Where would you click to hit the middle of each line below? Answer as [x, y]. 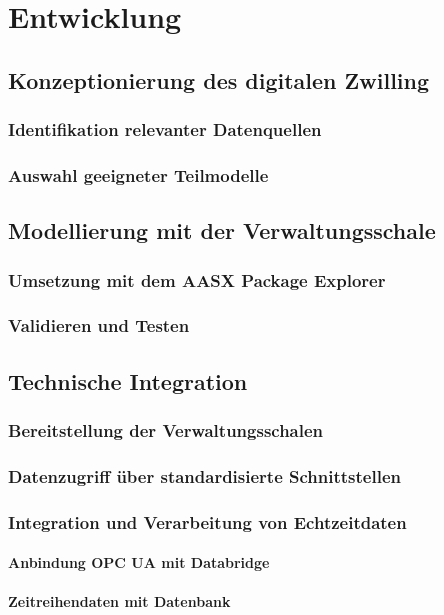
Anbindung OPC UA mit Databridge [139, 562]
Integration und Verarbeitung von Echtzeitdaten [207, 521]
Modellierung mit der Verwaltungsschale [222, 230]
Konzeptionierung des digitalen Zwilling [219, 79]
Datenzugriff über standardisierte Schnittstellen [204, 475]
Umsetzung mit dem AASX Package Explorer [197, 279]
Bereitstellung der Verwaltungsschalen [166, 430]
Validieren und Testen [99, 325]
